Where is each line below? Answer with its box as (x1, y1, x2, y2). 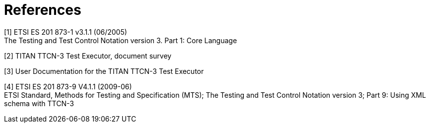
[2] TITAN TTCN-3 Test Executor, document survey (4, 51, 172, 60)
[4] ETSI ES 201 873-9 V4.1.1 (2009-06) (4, 82, 132, 91)
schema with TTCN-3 (4, 99, 74, 108)
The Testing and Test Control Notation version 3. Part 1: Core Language (4, 36, 237, 45)
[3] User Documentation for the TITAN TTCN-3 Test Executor (4, 66, 204, 75)
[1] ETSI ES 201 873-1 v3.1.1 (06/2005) (4, 27, 127, 36)
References (4, 1, 81, 18)
